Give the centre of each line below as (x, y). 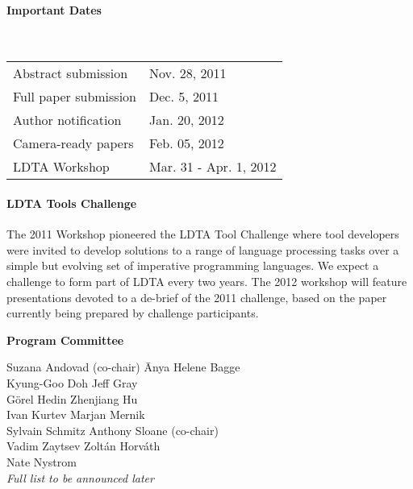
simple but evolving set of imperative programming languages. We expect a (193, 265)
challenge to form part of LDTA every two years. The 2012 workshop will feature (207, 281)
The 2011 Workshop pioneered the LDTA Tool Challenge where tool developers (203, 234)
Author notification (67, 120)
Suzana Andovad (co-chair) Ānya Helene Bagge (123, 367)
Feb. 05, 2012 (187, 143)
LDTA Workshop (61, 167)
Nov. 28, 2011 (188, 73)
